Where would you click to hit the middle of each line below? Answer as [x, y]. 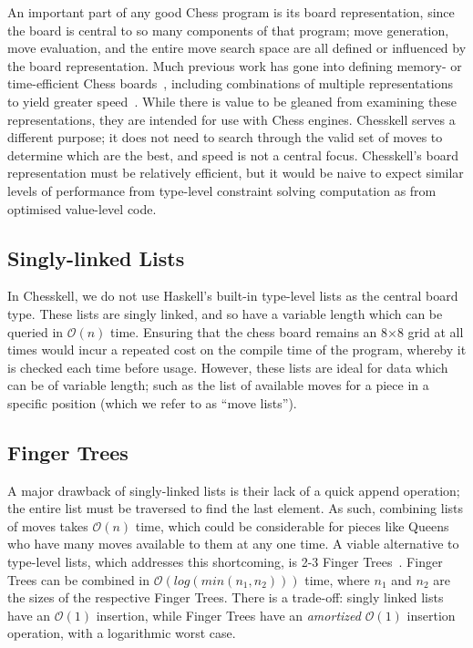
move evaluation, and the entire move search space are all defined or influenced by [237, 48]
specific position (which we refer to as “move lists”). [152, 402]
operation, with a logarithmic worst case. [122, 633]
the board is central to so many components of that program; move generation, [228, 30]
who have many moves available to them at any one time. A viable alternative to [233, 544]
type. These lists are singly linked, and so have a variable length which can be [225, 313]
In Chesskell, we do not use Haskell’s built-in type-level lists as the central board [233, 296]
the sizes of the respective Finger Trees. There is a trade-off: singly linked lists [226, 597]
